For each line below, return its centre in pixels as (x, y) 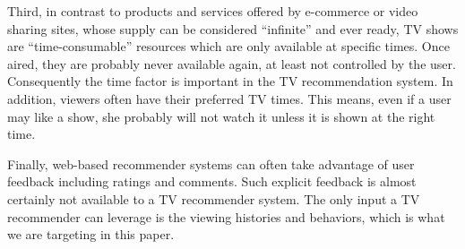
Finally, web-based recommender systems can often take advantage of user (211, 163)
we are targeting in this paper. (91, 234)
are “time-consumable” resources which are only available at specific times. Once (228, 46)
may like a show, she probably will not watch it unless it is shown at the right (221, 116)
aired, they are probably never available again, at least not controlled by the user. (232, 63)
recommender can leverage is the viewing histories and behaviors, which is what (226, 216)
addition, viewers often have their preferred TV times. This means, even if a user (229, 98)
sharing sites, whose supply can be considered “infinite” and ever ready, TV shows (233, 28)
